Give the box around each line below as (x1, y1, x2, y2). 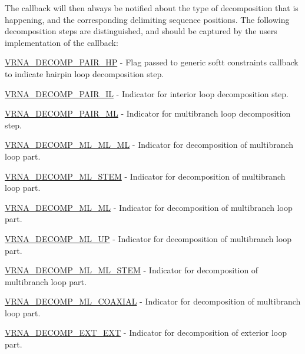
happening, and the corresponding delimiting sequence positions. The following (5, 13, 290, 25)
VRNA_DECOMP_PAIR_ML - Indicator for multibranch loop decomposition (5, 107, 291, 120)
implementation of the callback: (5, 36, 118, 48)
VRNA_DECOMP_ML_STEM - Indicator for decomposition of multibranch (5, 170, 286, 182)
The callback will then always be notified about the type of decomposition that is (5, 2, 299, 14)
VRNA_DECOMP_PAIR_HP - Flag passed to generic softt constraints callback (5, 56, 299, 68)
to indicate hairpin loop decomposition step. (5, 67, 164, 80)
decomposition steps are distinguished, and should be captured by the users (5, 25, 277, 37)
